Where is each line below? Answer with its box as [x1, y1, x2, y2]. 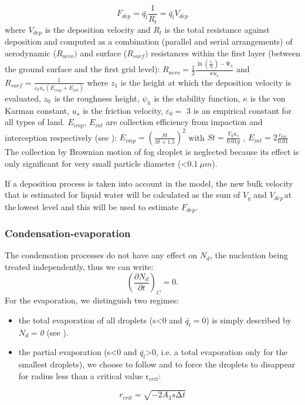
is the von [250, 92, 286, 104]
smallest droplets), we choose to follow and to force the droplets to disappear [18, 358, 296, 370]
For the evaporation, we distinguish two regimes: [5, 294, 179, 306]
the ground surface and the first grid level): [5, 63, 160, 75]
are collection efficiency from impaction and [106, 116, 263, 128]
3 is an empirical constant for [187, 104, 292, 116]
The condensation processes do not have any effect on [5, 249, 198, 261]
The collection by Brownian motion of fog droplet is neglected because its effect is [5, 146, 299, 158]
